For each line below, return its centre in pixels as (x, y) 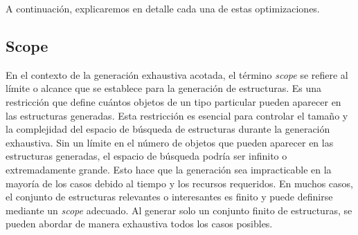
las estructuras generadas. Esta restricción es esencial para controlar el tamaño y (177, 115)
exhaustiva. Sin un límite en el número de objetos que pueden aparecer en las (170, 142)
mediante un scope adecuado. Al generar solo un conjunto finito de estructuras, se (179, 210)
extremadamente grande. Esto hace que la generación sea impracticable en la (169, 169)
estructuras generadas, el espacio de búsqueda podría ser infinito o (146, 156)
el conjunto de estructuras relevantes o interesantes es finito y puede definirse (169, 197)
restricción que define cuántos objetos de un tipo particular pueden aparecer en (173, 101)
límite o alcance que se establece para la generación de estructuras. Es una (164, 88)
